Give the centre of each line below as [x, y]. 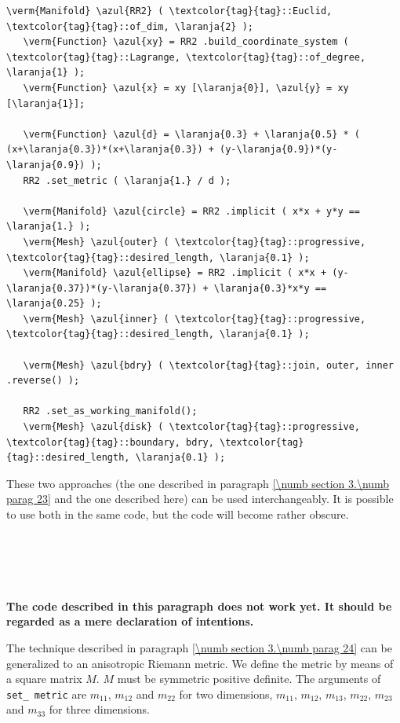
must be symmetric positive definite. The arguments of [249, 679]
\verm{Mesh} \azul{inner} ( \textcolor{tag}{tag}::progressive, [195, 319]
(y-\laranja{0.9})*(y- [279, 150]
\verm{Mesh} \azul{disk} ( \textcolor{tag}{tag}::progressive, [192, 427]
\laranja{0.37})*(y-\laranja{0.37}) [102, 288]
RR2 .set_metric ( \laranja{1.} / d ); [127, 180]
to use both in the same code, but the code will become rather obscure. [178, 514]
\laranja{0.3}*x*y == [270, 288]
